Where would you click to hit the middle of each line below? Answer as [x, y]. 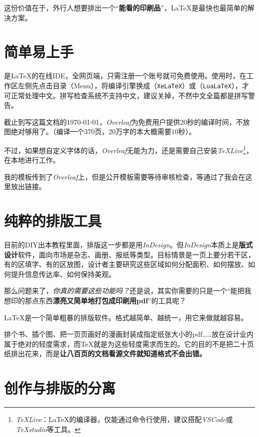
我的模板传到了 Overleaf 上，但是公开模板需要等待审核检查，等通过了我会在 [125, 176]
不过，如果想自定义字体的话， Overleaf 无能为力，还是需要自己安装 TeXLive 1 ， [129, 149]
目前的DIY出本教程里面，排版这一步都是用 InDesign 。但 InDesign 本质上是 [122, 245]
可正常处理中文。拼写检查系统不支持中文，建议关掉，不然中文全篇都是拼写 [126, 95]
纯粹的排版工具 [53, 221]
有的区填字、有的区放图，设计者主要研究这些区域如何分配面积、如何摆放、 [126, 264]
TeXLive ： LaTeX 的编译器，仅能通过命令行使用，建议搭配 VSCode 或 [124, 419]
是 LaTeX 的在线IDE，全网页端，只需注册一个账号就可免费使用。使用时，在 [125, 76]
